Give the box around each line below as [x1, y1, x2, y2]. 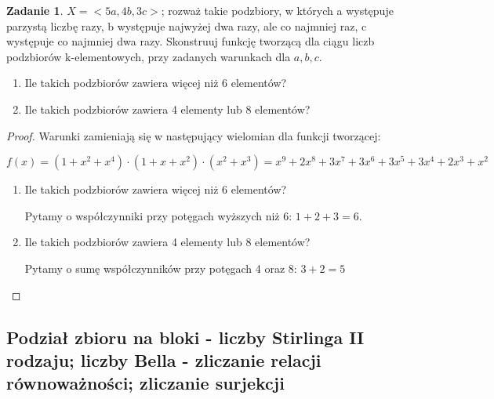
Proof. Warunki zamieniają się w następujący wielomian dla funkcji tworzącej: [6, 127, 381, 143]
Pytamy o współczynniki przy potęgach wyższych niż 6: [24, 207, 292, 223]
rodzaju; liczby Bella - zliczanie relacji [6, 347, 321, 372]
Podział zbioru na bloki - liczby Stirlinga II [6, 325, 365, 349]
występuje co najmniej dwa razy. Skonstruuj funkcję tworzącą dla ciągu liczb [6, 33, 375, 49]
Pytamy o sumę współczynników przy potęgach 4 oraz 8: [24, 259, 297, 276]
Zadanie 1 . [6, 2, 64, 18]
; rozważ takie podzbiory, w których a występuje [161, 2, 394, 18]
